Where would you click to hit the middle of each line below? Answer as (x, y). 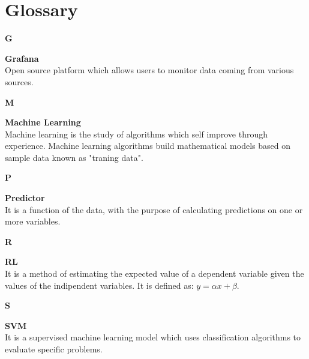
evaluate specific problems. (54, 349)
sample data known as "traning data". (74, 157)
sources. (19, 81)
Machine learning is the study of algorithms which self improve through (136, 134)
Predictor (25, 198)
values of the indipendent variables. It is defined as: (99, 285)
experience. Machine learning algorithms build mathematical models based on (148, 146)
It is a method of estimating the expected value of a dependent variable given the (154, 273)
